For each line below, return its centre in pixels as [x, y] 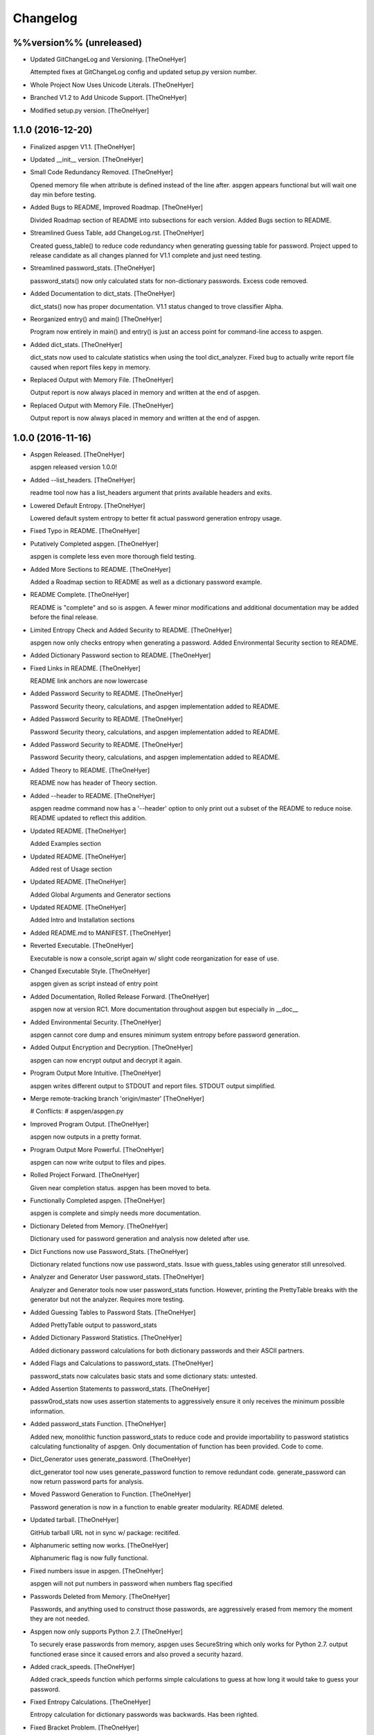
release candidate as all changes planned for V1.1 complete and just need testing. [146, 255]
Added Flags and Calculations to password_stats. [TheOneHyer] [122, 1363]
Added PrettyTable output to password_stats [93, 1325]
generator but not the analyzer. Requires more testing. [107, 1300]
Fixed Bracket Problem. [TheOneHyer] [85, 1727]
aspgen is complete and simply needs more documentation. [115, 1213]
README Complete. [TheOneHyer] [80, 595]
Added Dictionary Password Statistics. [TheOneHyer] [106, 1338]
